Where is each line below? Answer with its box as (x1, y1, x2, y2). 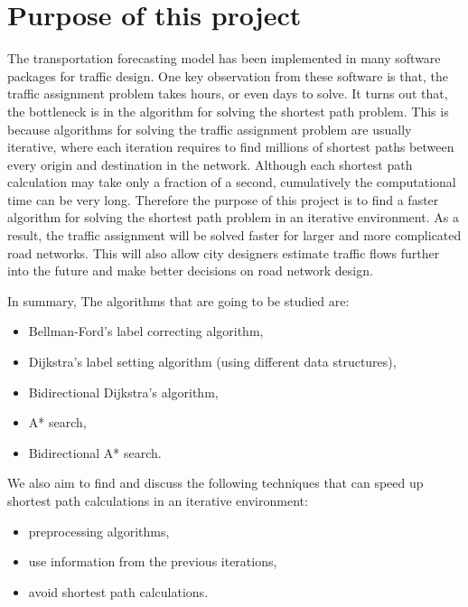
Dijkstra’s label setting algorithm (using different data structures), (28, 352, 397, 371)
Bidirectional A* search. (28, 443, 162, 462)
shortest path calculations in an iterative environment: (7, 491, 308, 509)
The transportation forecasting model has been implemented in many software (7, 49, 441, 68)
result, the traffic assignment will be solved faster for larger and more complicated (7, 226, 462, 245)
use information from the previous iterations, (28, 552, 277, 571)
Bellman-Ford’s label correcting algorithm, (28, 322, 264, 341)
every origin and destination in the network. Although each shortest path (7, 154, 413, 173)
